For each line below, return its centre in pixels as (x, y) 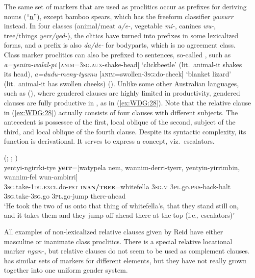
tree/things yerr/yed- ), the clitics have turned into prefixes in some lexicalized (121, 35)
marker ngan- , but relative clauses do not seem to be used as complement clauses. (127, 251)
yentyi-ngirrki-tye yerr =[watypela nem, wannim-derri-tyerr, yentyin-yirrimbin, (122, 167)
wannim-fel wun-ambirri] (41, 177)
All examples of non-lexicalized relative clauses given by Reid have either (114, 232)
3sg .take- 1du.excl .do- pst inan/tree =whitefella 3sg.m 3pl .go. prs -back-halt (117, 186)
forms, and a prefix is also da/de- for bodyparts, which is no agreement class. (120, 45)
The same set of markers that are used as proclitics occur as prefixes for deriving (125, 6)
